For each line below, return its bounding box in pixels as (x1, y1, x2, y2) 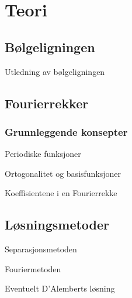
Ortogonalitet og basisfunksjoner (5, 167, 121, 179)
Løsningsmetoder (5, 215, 110, 234)
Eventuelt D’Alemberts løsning (5, 282, 115, 294)
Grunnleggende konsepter (5, 124, 128, 139)
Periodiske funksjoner (5, 148, 81, 160)
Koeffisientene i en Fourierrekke (5, 187, 117, 199)
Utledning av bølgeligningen (5, 65, 105, 77)
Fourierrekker (5, 94, 89, 112)
